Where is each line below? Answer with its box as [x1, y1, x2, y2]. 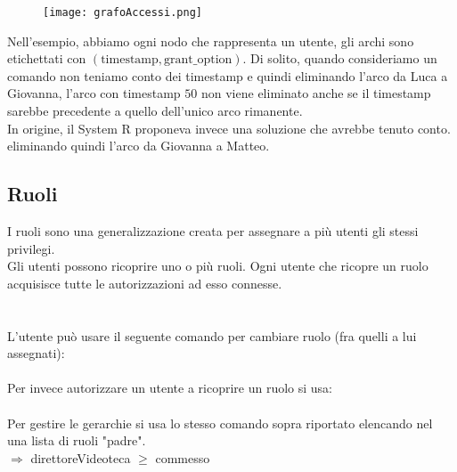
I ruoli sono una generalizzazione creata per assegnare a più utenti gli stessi [7, 222, 419, 240]
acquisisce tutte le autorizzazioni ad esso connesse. [7, 273, 282, 292]
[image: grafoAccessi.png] [43, 6, 202, 19]
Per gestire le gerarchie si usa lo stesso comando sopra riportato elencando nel [7, 413, 433, 432]
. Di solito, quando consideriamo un [242, 49, 437, 68]
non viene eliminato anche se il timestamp [200, 84, 431, 102]
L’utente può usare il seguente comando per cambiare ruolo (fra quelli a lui [7, 326, 417, 345]
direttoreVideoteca [30, 448, 131, 467]
